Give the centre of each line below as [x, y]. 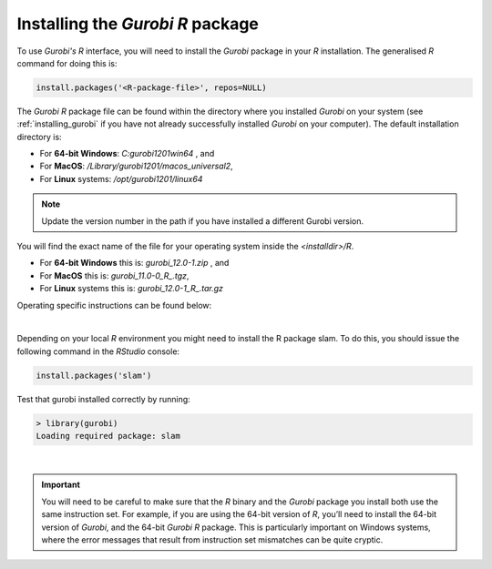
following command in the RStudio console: [98, 351]
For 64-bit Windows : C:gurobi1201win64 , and [127, 154]
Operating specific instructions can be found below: [114, 305]
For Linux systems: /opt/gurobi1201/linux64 [121, 178]
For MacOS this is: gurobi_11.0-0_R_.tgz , [114, 275]
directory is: [40, 137]
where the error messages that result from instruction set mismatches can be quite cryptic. [212, 540]
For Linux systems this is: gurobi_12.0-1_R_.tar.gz [131, 289]
